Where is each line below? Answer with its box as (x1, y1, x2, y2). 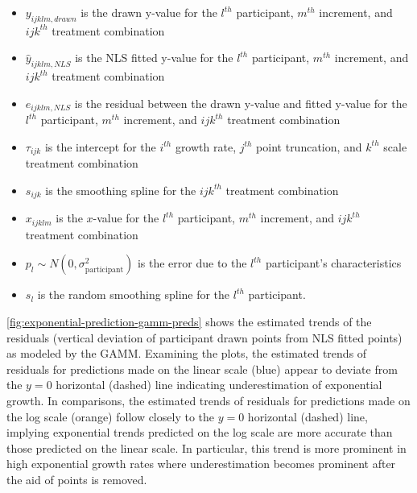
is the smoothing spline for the (45, 181, 196, 198)
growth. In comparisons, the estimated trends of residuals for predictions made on (6, 391, 411, 408)
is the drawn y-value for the (81, 4, 217, 20)
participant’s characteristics (265, 255, 402, 271)
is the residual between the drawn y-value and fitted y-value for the (74, 94, 407, 111)
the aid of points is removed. (6, 470, 147, 487)
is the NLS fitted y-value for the (75, 49, 233, 66)
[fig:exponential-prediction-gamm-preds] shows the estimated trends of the (6, 313, 372, 329)
